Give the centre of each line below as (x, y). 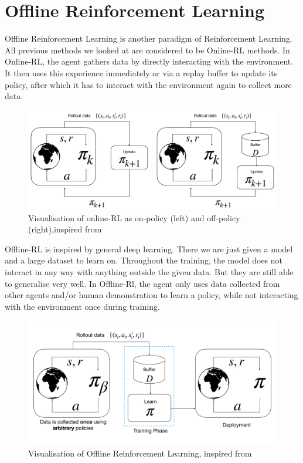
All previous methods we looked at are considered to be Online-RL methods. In (147, 50)
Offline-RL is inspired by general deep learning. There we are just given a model (149, 249)
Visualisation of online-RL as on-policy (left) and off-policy (134, 217)
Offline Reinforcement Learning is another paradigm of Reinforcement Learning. (149, 38)
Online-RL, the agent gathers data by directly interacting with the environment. (149, 61)
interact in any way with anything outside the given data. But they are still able (149, 272)
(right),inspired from (65, 229)
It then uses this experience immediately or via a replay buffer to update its (141, 72)
